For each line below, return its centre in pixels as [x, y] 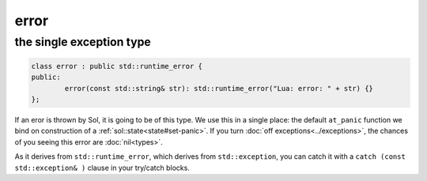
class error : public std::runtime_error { [117, 66]
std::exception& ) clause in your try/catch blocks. [102, 168]
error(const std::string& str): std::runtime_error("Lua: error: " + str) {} [219, 88]
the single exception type [83, 42]
